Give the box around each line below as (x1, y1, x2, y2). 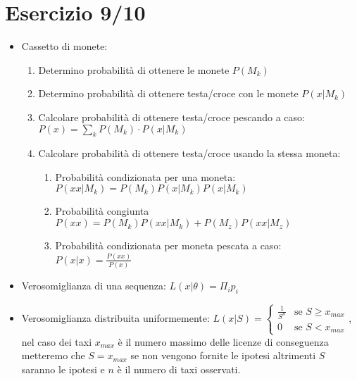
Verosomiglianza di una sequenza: (21, 278, 166, 293)
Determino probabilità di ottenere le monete (38, 62, 230, 77)
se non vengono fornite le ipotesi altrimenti (130, 348, 316, 363)
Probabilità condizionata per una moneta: (55, 169, 236, 184)
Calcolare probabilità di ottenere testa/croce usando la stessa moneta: (38, 146, 341, 161)
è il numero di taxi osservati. (117, 361, 241, 376)
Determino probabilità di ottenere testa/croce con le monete (38, 86, 299, 101)
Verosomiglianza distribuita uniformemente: (21, 310, 210, 325)
